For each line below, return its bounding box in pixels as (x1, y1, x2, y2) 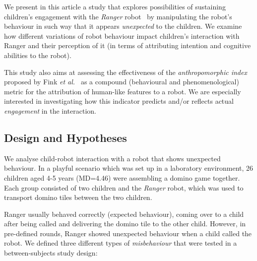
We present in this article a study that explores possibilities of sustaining (4, 1, 226, 11)
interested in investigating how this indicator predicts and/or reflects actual (4, 96, 234, 106)
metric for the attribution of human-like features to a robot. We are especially (4, 86, 241, 96)
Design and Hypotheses (4, 130, 127, 145)
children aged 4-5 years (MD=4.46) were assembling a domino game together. (4, 172, 240, 183)
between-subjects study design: (4, 248, 98, 258)
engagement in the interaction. (4, 105, 96, 116)
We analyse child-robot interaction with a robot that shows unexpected (4, 153, 221, 163)
